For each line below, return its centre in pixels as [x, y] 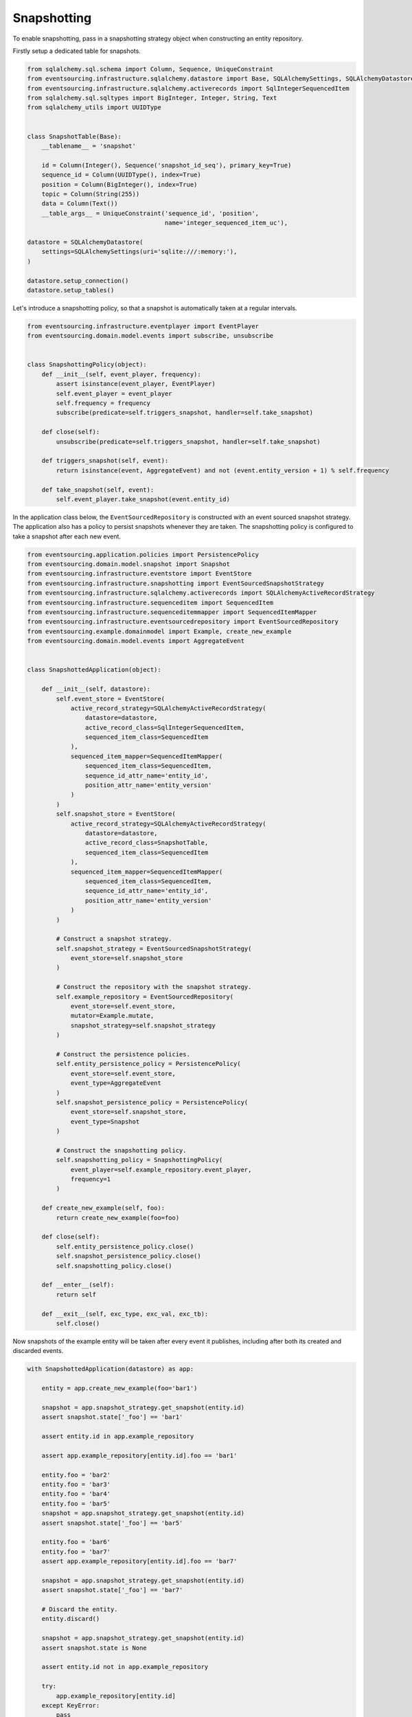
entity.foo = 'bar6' [76, 1542]
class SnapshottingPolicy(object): [87, 365]
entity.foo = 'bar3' [76, 1484]
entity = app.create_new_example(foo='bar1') [119, 1388]
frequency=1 [91, 1179]
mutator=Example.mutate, [112, 1016]
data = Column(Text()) [80, 204]
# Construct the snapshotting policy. [121, 1150]
